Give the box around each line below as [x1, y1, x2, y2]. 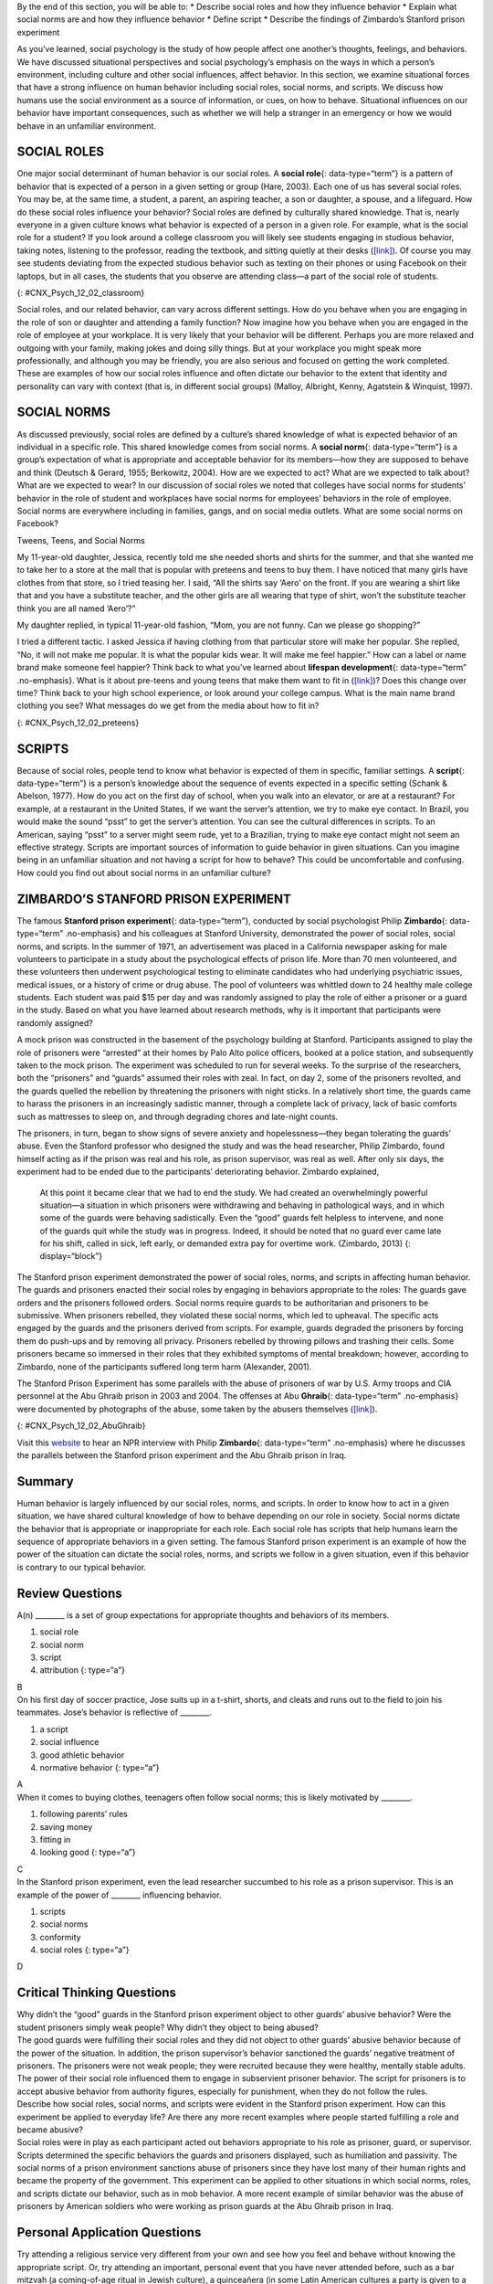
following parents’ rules [39, 1809, 128, 1820]
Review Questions [16, 1585, 122, 1601]
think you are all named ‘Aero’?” [16, 603, 136, 614]
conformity [39, 1931, 81, 1942]
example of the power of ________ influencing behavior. [16, 1889, 222, 1900]
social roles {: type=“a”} [39, 1944, 130, 1955]
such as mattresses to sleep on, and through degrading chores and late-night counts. [16, 1111, 339, 1122]
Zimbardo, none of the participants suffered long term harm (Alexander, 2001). [16, 1361, 312, 1372]
